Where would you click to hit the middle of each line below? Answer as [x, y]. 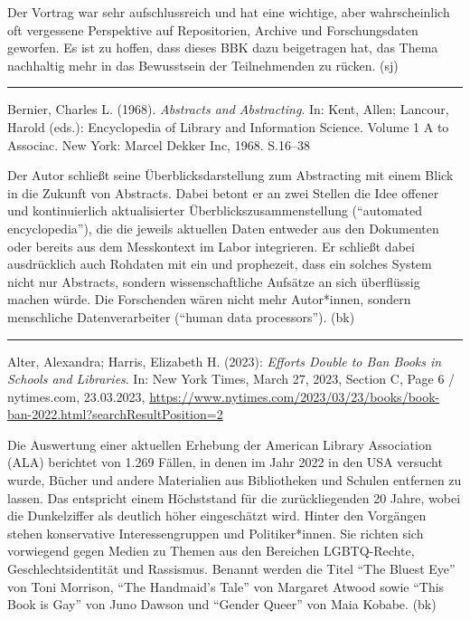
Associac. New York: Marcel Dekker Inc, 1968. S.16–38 [159, 144]
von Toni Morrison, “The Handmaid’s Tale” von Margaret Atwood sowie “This [226, 586]
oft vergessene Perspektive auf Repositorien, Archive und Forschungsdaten [213, 29]
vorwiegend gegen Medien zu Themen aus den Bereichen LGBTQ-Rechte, [211, 551]
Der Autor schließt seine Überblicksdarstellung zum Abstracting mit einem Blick [230, 175]
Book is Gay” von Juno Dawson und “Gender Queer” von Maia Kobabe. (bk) [222, 604]
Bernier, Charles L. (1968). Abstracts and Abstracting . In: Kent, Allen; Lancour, [228, 109]
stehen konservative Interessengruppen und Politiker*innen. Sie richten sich [216, 533]
